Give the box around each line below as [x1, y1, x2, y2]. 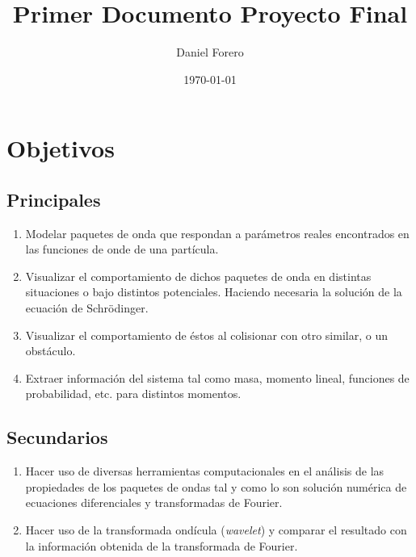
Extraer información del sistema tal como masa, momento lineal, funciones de [25, 369, 410, 386]
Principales [6, 186, 101, 211]
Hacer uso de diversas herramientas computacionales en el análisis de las [25, 463, 384, 480]
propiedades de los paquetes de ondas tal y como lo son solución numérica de [25, 478, 407, 495]
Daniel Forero [176, 44, 244, 61]
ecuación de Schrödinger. [25, 299, 149, 316]
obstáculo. [25, 342, 76, 359]
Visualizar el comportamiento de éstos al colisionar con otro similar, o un [25, 326, 388, 343]
